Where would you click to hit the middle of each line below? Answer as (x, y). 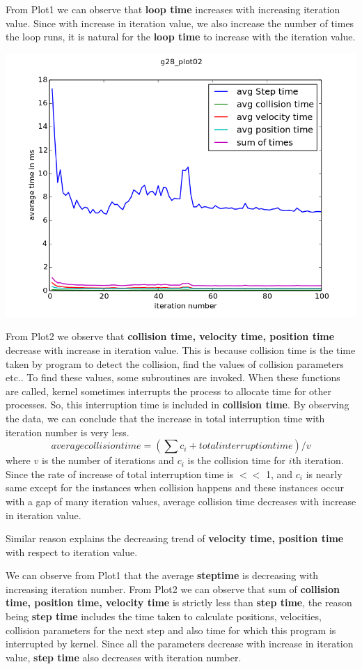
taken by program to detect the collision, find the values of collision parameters (175, 363)
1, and (280, 474)
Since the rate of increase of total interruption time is (120, 474)
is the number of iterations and (108, 460)
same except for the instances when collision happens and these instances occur (175, 487)
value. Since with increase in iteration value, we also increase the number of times (180, 23)
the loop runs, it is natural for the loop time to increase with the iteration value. (181, 37)
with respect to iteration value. (72, 552)
